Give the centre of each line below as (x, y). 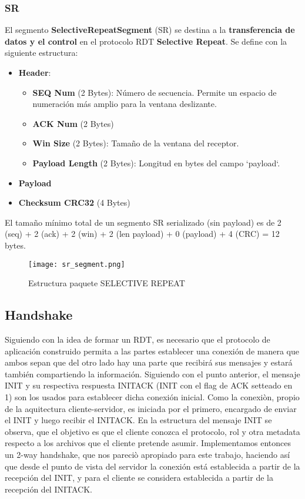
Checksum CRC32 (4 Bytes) (74, 202)
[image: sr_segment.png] (77, 264)
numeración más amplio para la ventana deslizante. (125, 104)
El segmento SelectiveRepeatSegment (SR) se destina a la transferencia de (150, 30)
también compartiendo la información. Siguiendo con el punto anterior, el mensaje (152, 374)
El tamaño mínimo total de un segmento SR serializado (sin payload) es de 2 (143, 222)
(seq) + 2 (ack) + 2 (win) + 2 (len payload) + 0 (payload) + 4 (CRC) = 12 (142, 234)
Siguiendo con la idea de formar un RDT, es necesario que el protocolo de (138, 339)
